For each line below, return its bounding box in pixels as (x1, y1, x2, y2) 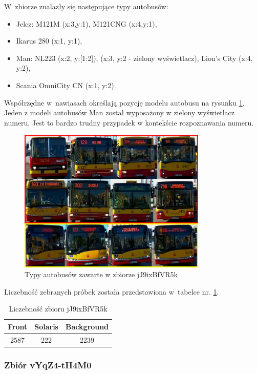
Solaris (34, 321, 58, 331)
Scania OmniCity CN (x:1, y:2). (16, 79, 116, 90)
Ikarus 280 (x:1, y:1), (16, 35, 82, 46)
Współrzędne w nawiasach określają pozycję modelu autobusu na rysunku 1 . (4, 97, 245, 108)
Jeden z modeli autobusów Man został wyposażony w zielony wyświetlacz (4, 107, 235, 118)
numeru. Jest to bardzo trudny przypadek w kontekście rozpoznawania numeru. (4, 117, 254, 128)
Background (65, 321, 109, 331)
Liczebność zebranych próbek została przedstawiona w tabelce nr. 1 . (4, 286, 219, 297)
